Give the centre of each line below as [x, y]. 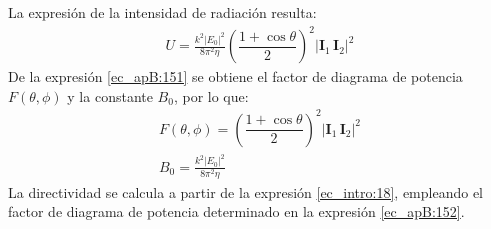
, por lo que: [211, 95]
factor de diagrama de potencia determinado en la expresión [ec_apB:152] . [236, 211]
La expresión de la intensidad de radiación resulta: [162, 12]
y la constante [110, 95]
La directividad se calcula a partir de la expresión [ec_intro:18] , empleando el [246, 191]
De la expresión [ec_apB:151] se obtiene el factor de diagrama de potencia [235, 76]
